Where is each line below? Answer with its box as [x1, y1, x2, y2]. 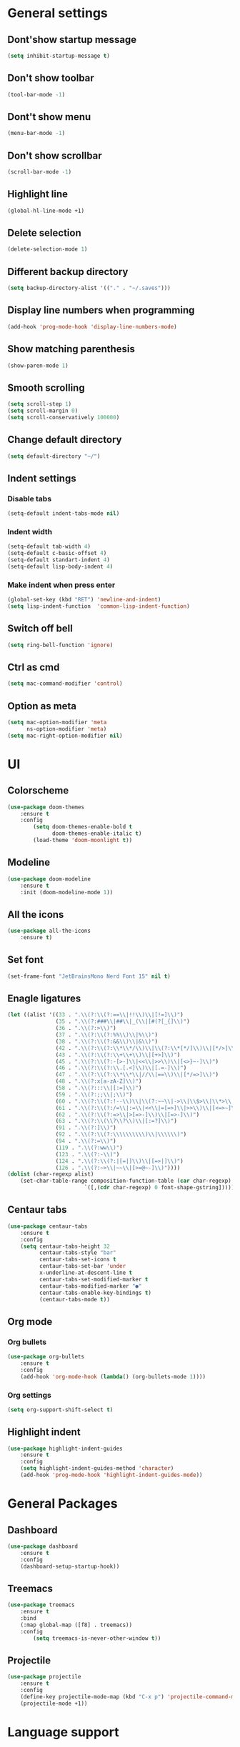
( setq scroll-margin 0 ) [7, 407, 79, 415]
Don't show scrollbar [7, 149, 102, 161]
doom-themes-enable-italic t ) [52, 830, 142, 837]
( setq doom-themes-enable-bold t [33, 824, 133, 831]
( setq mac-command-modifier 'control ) [7, 680, 123, 687]
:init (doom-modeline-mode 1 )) [20, 888, 114, 896]
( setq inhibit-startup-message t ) [7, 52, 111, 59]
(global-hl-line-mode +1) [7, 207, 84, 214]
